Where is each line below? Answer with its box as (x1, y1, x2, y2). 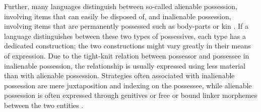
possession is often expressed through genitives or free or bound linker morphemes (4, 90, 257, 100)
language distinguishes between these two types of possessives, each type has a (4, 30, 246, 41)
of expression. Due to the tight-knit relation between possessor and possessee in (4, 50, 249, 61)
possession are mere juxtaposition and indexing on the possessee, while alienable (4, 80, 252, 90)
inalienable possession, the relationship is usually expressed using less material (4, 60, 245, 71)
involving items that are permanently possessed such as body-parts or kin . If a (4, 21, 248, 31)
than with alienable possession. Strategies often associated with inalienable (4, 70, 235, 81)
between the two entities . (4, 99, 84, 110)
